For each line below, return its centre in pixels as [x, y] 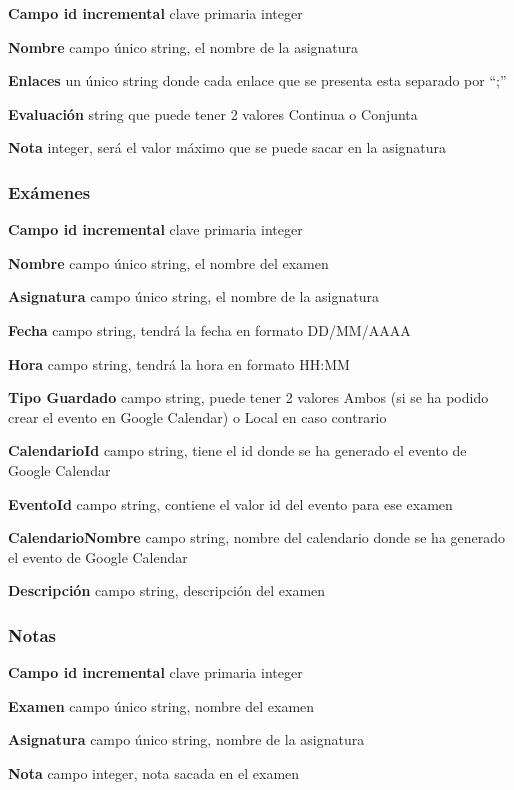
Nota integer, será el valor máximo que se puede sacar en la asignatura [227, 147]
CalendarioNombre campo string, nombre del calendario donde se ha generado [257, 537]
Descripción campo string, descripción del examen [167, 590]
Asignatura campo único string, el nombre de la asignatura [193, 296]
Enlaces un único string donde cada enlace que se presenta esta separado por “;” [257, 80]
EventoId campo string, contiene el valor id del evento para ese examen [230, 503]
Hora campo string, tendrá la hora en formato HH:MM [179, 363]
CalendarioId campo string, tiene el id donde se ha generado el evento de [237, 450]
